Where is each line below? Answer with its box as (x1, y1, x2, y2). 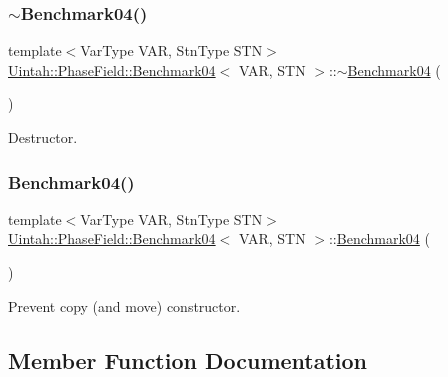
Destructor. (8, 127, 78, 147)
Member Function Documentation (8, 344, 368, 375)
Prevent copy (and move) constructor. (8, 295, 241, 316)
